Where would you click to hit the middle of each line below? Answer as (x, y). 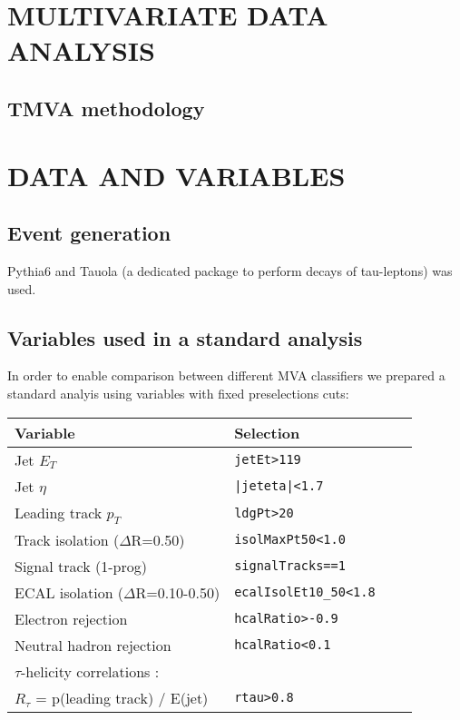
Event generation (89, 233)
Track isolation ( (67, 539)
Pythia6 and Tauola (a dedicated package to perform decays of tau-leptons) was (230, 270)
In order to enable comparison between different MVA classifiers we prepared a (226, 375)
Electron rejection (71, 618)
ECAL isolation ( (69, 592)
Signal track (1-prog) (81, 566)
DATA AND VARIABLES (176, 175)
